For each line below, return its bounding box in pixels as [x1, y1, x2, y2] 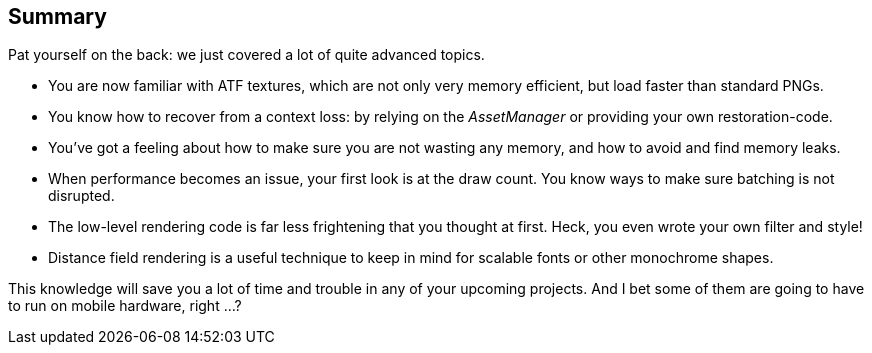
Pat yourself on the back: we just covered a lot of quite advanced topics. [8, 46, 485, 64]
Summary [8, 4, 107, 29]
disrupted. [48, 187, 115, 205]
